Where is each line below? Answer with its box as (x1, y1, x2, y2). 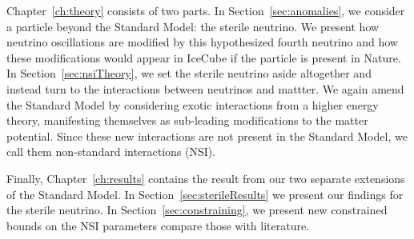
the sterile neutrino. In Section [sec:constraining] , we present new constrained (6, 201, 388, 218)
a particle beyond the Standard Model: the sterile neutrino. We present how (6, 18, 380, 34)
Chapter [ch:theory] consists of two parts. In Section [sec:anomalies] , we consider (6, 2, 405, 18)
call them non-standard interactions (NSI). (6, 143, 216, 160)
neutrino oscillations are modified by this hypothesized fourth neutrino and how (6, 34, 398, 50)
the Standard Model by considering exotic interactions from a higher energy (6, 96, 379, 113)
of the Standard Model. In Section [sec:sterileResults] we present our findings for (6, 185, 404, 202)
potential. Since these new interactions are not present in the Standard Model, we (6, 127, 408, 144)
